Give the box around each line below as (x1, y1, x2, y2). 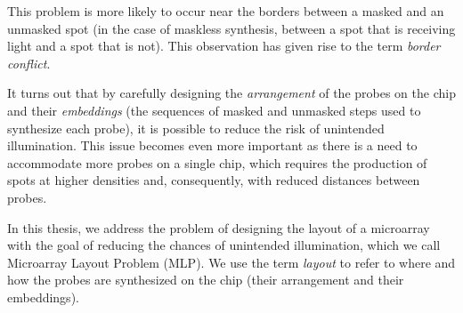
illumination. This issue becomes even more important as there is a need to (7, 136, 418, 155)
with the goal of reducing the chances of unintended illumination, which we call (7, 236, 441, 254)
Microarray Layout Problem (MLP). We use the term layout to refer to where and (7, 253, 456, 271)
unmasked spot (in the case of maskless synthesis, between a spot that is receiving (7, 19, 456, 37)
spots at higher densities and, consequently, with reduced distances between (7, 171, 420, 189)
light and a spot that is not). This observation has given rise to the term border (7, 36, 441, 55)
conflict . (7, 53, 51, 72)
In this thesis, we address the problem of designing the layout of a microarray (7, 218, 430, 237)
